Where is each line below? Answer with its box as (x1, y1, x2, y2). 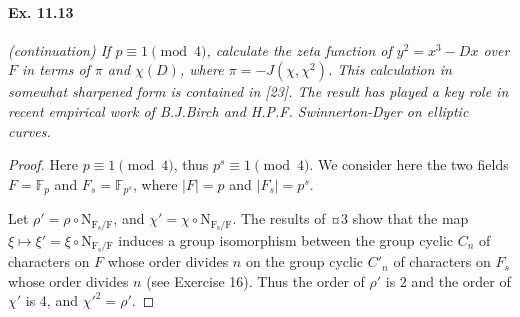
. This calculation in (327, 59, 452, 80)
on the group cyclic (245, 251, 364, 272)
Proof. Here (8, 154, 78, 175)
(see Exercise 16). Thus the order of (146, 270, 365, 291)
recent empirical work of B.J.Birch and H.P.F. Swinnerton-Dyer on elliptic (8, 100, 469, 121)
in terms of (22, 59, 90, 80)
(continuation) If (8, 39, 111, 60)
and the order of (411, 270, 511, 291)
